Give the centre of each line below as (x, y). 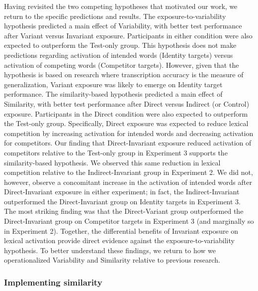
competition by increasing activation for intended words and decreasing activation (129, 133)
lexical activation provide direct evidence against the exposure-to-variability (119, 240)
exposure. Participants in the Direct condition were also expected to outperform (126, 113)
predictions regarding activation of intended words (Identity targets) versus (119, 55)
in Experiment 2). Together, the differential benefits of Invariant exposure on (121, 230)
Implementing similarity (53, 282)
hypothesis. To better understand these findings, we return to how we (110, 250)
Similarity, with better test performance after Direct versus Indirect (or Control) (127, 103)
